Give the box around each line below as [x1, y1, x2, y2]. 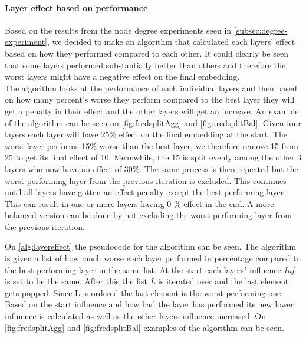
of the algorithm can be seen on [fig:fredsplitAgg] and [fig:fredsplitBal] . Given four [5, 116, 301, 129]
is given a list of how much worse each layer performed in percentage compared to [5, 252, 301, 264]
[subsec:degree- [233, 24, 288, 36]
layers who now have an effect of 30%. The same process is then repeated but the [5, 162, 298, 175]
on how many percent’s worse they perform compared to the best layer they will [5, 93, 295, 106]
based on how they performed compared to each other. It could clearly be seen [5, 47, 288, 59]
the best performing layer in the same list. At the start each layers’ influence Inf [5, 263, 295, 275]
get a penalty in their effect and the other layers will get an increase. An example [5, 104, 299, 117]
